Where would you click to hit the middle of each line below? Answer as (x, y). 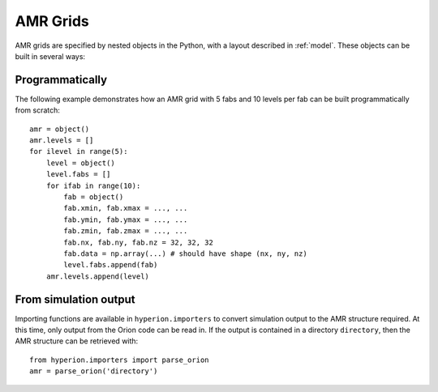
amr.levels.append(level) (98, 276)
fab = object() (94, 197)
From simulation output (75, 299)
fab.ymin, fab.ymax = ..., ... (126, 219)
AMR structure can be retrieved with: (77, 341)
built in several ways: (50, 56)
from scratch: (38, 110)
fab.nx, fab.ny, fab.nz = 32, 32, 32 (139, 242)
